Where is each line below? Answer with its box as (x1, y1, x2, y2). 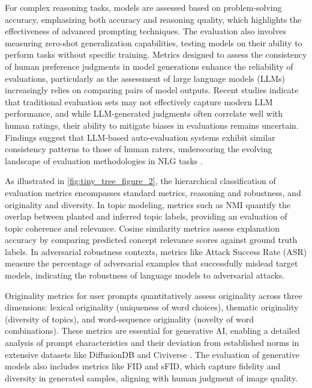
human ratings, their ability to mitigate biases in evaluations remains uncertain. (5, 119, 299, 131)
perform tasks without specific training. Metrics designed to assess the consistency (5, 48, 307, 61)
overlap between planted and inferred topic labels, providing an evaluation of (5, 210, 287, 223)
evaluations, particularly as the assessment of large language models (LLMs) (5, 72, 285, 84)
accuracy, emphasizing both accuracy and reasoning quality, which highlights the (5, 13, 302, 25)
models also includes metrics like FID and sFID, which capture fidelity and (5, 360, 281, 372)
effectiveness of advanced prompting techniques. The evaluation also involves (5, 25, 286, 37)
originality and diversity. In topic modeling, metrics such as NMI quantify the (5, 198, 291, 211)
